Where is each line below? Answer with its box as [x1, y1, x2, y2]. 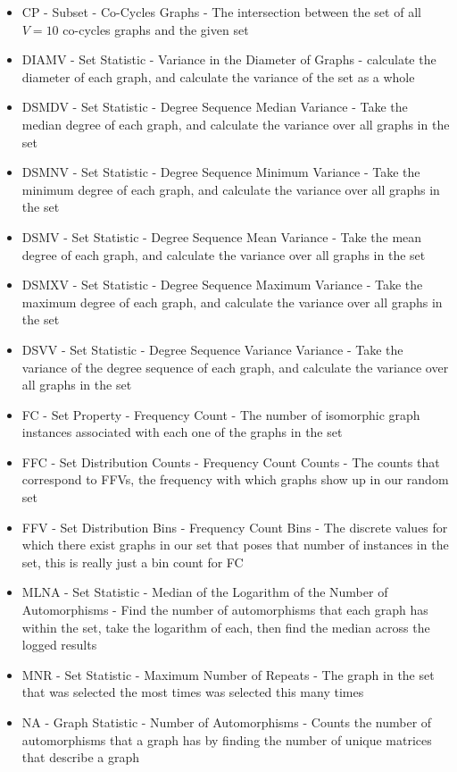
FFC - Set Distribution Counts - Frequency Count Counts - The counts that [21, 452, 440, 471]
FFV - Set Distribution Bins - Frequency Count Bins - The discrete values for [21, 517, 448, 536]
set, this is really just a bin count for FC [21, 552, 244, 571]
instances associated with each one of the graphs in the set [21, 423, 343, 441]
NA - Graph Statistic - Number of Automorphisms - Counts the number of [21, 713, 432, 731]
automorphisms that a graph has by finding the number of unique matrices [21, 730, 432, 749]
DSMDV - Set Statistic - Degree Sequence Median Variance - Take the [21, 97, 408, 116]
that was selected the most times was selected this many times [21, 683, 364, 701]
